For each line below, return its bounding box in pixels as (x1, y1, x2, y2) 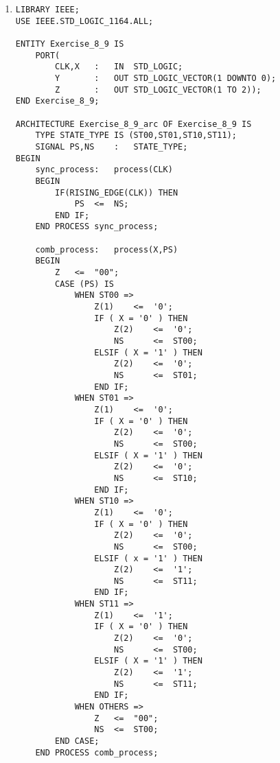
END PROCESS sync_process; (35, 222, 159, 232)
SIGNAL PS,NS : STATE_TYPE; (35, 141, 188, 152)
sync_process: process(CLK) (35, 165, 173, 175)
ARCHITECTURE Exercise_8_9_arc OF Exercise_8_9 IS (15, 119, 252, 129)
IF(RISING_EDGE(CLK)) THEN (55, 187, 178, 198)
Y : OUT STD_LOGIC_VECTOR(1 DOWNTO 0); (55, 73, 277, 83)
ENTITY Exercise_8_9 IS (15, 38, 124, 49)
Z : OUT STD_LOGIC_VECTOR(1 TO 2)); (55, 84, 261, 95)
